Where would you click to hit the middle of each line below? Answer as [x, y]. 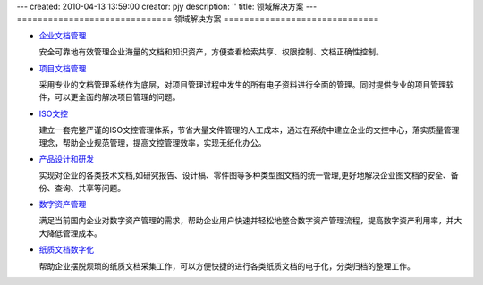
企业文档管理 [63, 35]
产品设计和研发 [66, 159]
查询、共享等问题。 [89, 188]
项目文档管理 [63, 68]
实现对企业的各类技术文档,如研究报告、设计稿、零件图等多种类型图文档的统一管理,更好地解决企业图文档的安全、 [245, 175]
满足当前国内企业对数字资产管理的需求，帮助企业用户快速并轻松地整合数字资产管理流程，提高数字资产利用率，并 [246, 221]
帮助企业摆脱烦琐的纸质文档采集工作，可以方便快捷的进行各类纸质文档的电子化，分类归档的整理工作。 [227, 266]
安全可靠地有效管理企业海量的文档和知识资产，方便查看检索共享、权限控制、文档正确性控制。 [211, 52]
